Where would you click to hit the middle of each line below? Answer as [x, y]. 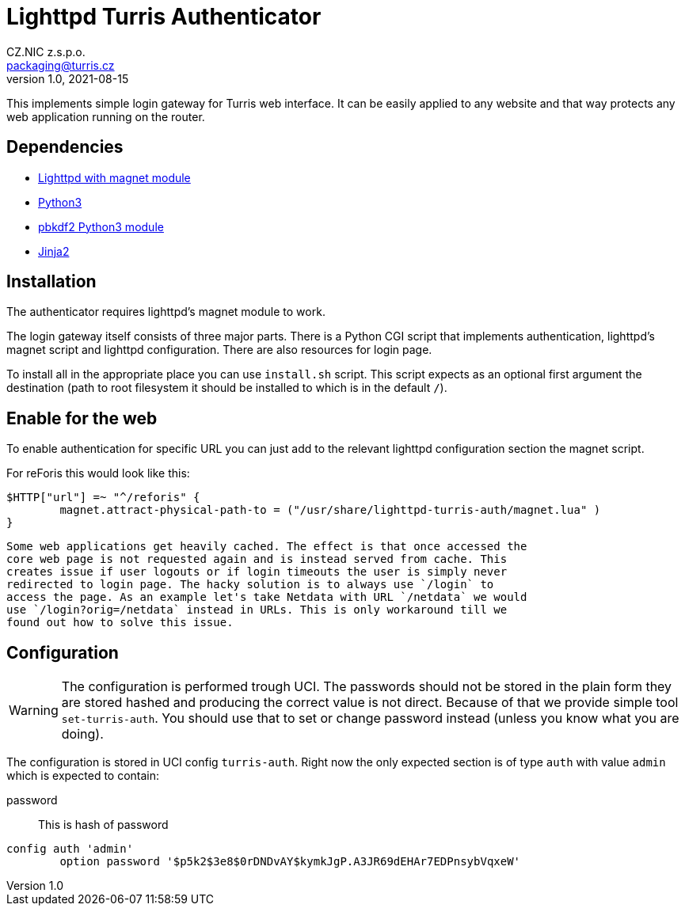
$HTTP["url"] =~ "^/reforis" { [103, 498]
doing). [82, 734]
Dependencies [65, 147]
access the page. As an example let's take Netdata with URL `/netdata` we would [267, 597]
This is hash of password [103, 825]
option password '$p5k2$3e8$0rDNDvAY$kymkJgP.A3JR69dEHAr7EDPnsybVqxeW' [290, 862]
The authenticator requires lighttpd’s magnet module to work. [166, 312]
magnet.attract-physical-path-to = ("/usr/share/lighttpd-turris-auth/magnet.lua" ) [330, 510]
